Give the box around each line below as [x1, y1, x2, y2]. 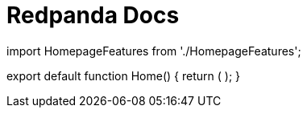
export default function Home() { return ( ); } [6, 68, 241, 83]
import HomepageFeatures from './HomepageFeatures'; [6, 43, 301, 58]
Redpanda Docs [6, 2, 180, 29]
